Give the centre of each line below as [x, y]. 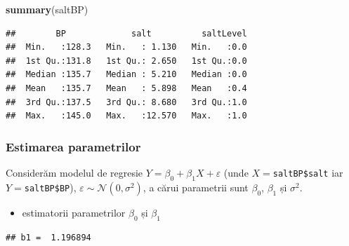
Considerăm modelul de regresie [74, 172]
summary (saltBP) [47, 9]
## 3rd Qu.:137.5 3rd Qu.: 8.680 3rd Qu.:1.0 [126, 102]
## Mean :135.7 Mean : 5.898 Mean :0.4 [126, 88]
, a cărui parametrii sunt [196, 187]
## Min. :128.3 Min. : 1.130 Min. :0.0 [126, 47]
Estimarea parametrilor [73, 146]
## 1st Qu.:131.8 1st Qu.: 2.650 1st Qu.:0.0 [126, 61]
